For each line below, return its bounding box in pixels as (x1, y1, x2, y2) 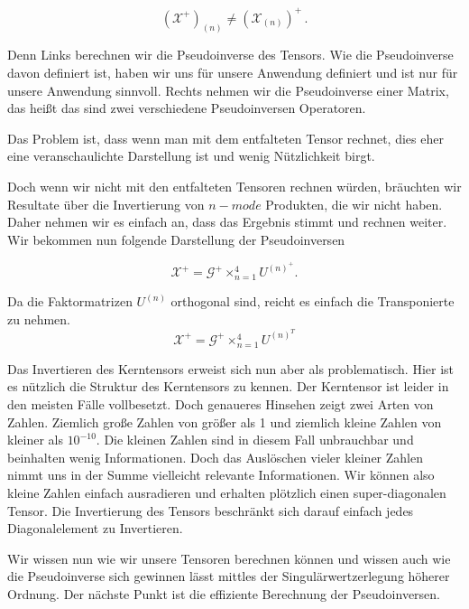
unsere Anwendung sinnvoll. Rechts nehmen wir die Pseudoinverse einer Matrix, (7, 80, 449, 99)
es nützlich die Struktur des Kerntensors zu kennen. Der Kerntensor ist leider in (7, 377, 449, 396)
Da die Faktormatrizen (7, 292, 133, 311)
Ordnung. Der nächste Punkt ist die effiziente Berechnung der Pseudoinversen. (7, 584, 441, 603)
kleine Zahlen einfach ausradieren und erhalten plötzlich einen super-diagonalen (7, 483, 446, 501)
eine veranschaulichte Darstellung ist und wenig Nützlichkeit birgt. (7, 146, 375, 165)
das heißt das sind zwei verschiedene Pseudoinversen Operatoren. (7, 98, 366, 117)
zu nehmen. (7, 310, 70, 329)
